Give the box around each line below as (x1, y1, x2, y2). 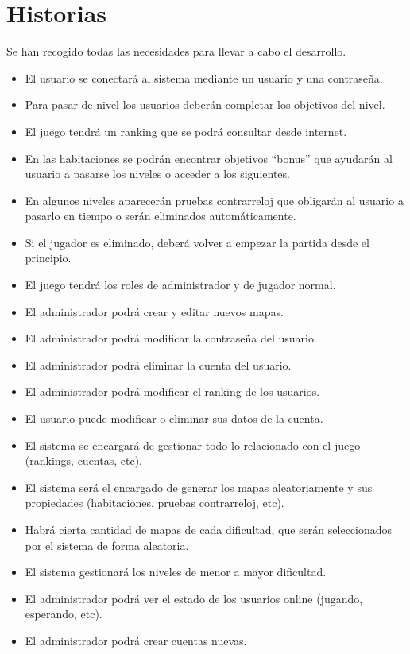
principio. (25, 250, 72, 266)
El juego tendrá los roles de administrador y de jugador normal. (25, 277, 336, 293)
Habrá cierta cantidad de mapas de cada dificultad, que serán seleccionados (25, 521, 393, 537)
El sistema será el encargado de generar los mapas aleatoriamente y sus (25, 478, 373, 495)
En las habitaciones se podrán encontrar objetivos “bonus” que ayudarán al (25, 149, 393, 166)
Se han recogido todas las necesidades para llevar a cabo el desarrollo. (6, 43, 346, 60)
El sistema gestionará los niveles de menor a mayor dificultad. (25, 563, 327, 580)
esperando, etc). (25, 606, 102, 622)
